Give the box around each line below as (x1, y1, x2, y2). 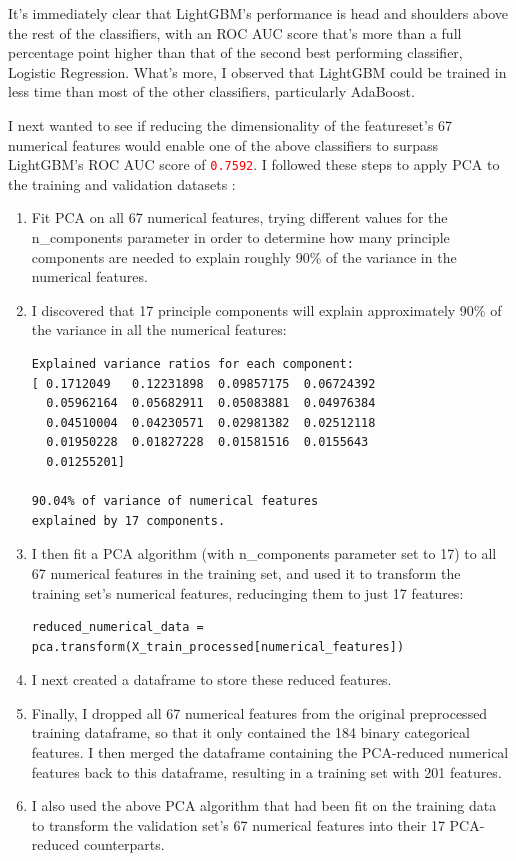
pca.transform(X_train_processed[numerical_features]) (31, 639, 405, 654)
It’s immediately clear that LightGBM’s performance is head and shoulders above (8, 3, 508, 23)
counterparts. (83, 834, 165, 855)
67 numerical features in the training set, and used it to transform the (31, 562, 461, 583)
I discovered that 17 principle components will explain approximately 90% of (31, 299, 502, 320)
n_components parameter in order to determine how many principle (31, 227, 450, 247)
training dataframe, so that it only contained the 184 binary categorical (31, 722, 470, 743)
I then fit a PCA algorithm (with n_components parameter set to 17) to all (31, 543, 497, 564)
